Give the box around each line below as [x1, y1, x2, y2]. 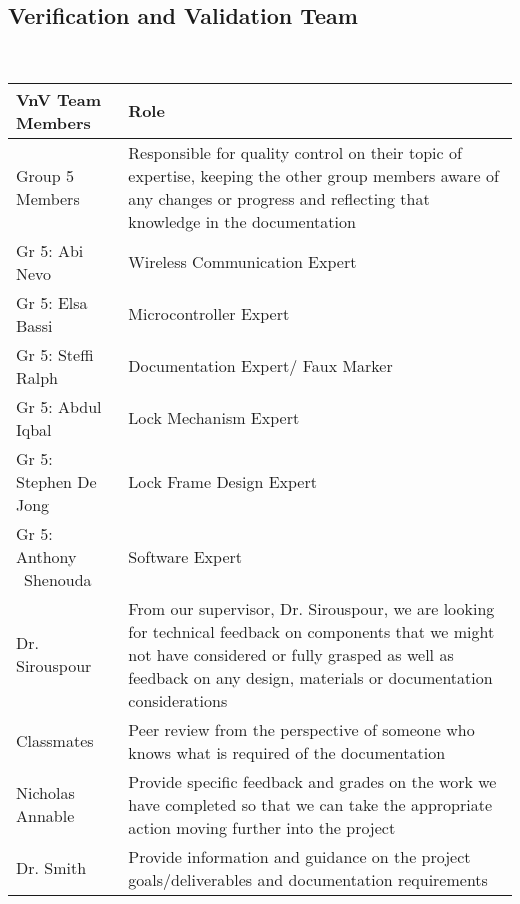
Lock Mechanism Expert [128, 406, 300, 430]
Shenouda [24, 567, 92, 591]
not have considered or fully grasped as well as [128, 642, 454, 666]
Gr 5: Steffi [16, 342, 94, 366]
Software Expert [128, 544, 243, 568]
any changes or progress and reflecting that [128, 186, 430, 210]
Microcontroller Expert [128, 302, 290, 326]
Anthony [16, 544, 77, 568]
